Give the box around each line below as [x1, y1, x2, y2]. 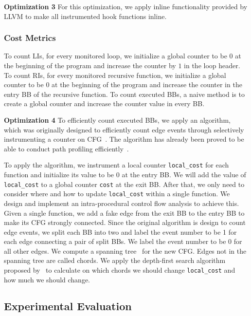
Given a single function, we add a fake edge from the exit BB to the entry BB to [4, 207, 245, 218]
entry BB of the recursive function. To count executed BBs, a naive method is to [4, 89, 245, 99]
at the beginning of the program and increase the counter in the [52, 79, 242, 90]
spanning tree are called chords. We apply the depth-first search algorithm [4, 255, 226, 265]
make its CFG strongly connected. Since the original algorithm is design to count [4, 217, 246, 227]
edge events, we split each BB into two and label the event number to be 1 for [4, 226, 237, 237]
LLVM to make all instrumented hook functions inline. [4, 11, 167, 21]
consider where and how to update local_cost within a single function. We [4, 188, 230, 199]
